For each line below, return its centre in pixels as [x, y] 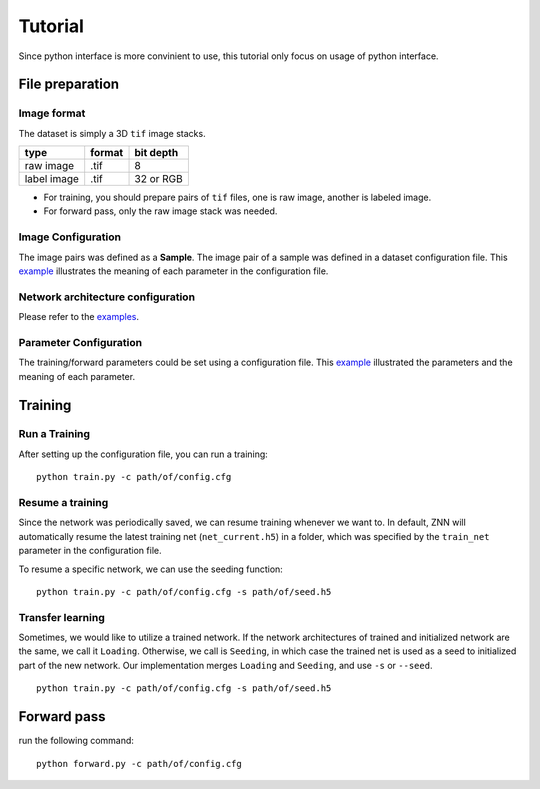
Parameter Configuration [80, 342]
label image [52, 179]
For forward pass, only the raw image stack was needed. [160, 211]
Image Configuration [70, 237]
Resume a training [63, 502]
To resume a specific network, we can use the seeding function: [151, 569]
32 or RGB [159, 179]
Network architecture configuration [106, 297]
